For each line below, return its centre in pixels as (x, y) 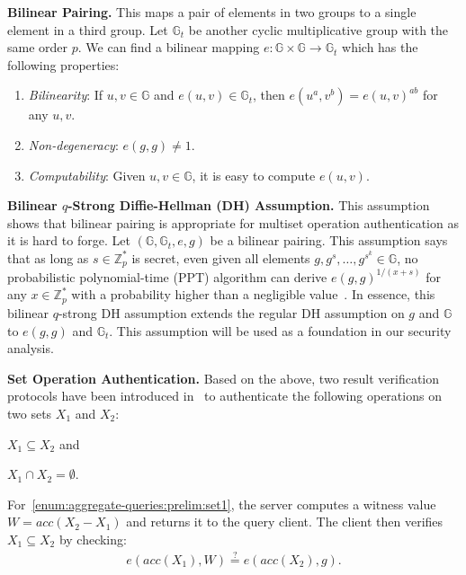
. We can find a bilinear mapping (169, 47)
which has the (380, 47)
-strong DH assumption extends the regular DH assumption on (231, 312)
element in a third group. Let (88, 29)
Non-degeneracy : (73, 144)
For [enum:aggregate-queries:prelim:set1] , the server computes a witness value (222, 504)
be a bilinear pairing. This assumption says (329, 240)
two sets (30, 413)
